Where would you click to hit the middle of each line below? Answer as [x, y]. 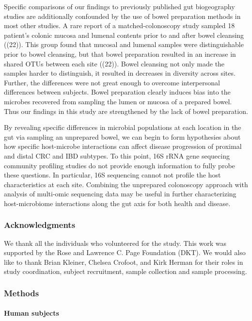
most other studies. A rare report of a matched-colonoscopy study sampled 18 [119, 25]
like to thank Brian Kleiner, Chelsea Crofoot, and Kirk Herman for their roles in [124, 262]
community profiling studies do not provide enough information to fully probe [119, 165]
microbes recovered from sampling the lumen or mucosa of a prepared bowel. [118, 101]
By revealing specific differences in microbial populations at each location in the [123, 127]
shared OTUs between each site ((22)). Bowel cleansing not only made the [114, 63]
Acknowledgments [40, 225]
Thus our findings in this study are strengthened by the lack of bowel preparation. [126, 111]
